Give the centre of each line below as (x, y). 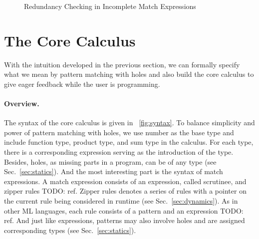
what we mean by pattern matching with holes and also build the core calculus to (129, 74)
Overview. (22, 104)
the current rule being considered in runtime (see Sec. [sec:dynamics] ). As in (121, 201)
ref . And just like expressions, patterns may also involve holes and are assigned (125, 220)
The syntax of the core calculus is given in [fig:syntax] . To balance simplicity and (129, 122)
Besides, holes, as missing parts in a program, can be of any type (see (110, 161)
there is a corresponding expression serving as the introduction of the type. (119, 152)
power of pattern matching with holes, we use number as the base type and (119, 132)
